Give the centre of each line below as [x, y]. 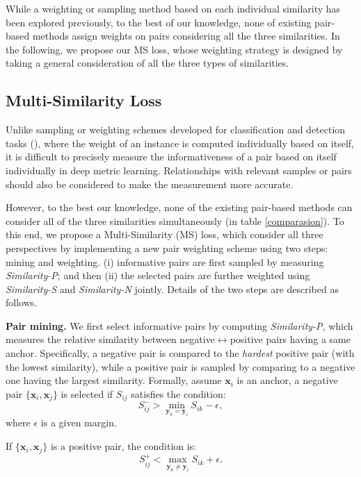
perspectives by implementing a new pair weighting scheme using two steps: [167, 248]
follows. [22, 302]
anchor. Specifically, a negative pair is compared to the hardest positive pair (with [180, 353]
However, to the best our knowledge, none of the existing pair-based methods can [179, 207]
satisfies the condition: [178, 393]
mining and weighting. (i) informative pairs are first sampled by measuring [165, 261]
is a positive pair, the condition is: [123, 446]
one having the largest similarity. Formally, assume [114, 380]
